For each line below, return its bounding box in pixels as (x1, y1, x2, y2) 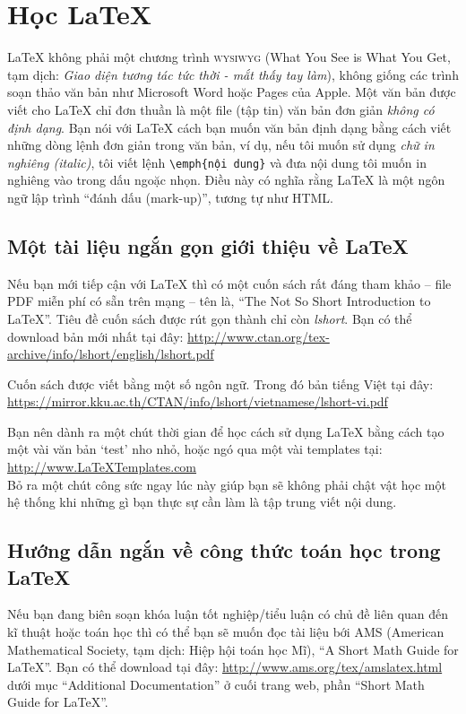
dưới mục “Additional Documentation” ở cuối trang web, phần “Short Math (7, 675, 425, 693)
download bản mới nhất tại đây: (7, 327, 184, 345)
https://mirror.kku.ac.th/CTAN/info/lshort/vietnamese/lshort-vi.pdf (7, 392, 388, 411)
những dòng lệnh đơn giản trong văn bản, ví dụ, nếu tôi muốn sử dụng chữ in (7, 135, 435, 154)
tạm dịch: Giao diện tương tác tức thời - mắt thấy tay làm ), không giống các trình (7, 65, 459, 83)
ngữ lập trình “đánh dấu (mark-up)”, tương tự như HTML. (7, 187, 333, 206)
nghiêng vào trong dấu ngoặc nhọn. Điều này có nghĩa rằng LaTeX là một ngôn (7, 170, 445, 189)
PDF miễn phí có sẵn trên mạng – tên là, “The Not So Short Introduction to (7, 292, 431, 310)
